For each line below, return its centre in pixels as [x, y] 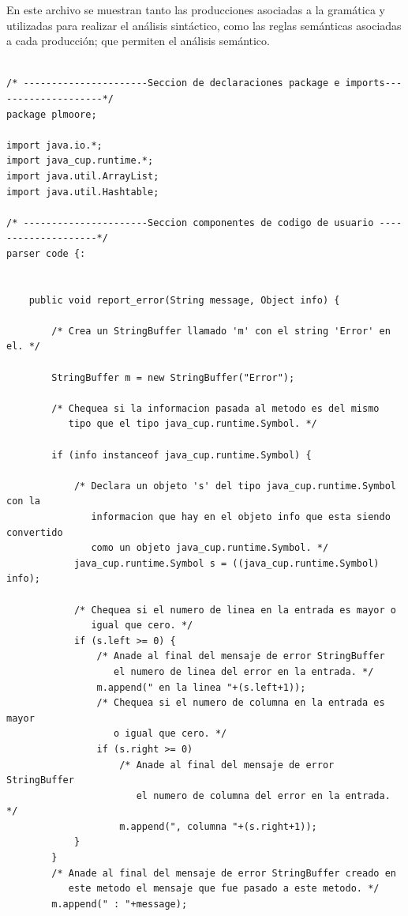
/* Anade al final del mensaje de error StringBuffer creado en [224, 873]
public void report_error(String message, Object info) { [184, 300]
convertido [35, 532]
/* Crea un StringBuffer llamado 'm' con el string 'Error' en [221, 331]
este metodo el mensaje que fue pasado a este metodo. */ [224, 889]
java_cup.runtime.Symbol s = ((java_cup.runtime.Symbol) [226, 563]
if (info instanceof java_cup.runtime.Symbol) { [182, 455]
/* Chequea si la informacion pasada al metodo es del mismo [215, 408]
